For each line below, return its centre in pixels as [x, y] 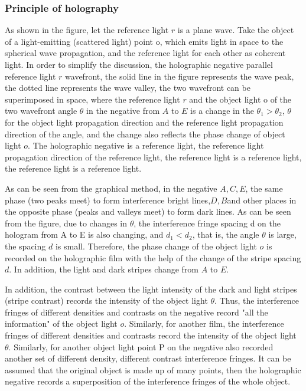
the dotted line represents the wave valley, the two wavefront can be [128, 88]
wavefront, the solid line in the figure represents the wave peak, [180, 76]
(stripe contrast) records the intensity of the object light [106, 300]
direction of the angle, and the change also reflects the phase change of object [145, 134]
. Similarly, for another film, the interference [204, 323]
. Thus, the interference [257, 300]
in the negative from [123, 111]
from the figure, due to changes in [66, 223]
